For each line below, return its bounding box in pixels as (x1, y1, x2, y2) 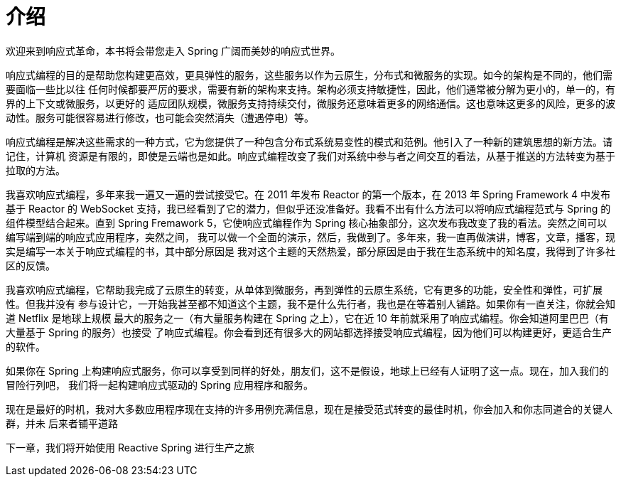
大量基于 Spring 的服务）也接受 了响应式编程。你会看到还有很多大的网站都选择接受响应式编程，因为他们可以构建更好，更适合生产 (6, 326, 612, 338)
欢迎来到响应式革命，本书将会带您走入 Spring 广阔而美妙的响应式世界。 (6, 44, 341, 57)
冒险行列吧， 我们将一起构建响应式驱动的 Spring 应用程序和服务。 (6, 378, 314, 391)
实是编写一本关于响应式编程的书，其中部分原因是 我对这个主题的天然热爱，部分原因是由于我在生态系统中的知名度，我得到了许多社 (6, 245, 615, 257)
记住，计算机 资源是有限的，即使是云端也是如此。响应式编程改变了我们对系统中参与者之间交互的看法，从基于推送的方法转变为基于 (6, 149, 615, 162)
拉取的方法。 (6, 164, 65, 176)
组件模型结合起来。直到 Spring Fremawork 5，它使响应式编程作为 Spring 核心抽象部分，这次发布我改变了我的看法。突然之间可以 (6, 216, 607, 229)
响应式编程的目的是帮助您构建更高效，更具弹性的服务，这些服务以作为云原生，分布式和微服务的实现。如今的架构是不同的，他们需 (6, 68, 612, 81)
